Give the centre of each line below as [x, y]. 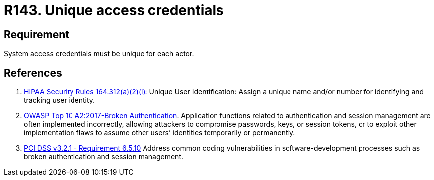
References [33, 73]
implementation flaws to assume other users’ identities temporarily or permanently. [160, 133]
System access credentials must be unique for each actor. [99, 54]
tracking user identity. [60, 100]
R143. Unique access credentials [114, 10]
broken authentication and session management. [104, 157]
